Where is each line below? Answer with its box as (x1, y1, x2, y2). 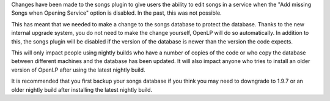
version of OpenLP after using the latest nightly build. (11, 66, 145, 73)
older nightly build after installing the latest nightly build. (11, 86, 153, 93)
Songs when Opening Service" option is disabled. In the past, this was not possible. (11, 9, 222, 17)
